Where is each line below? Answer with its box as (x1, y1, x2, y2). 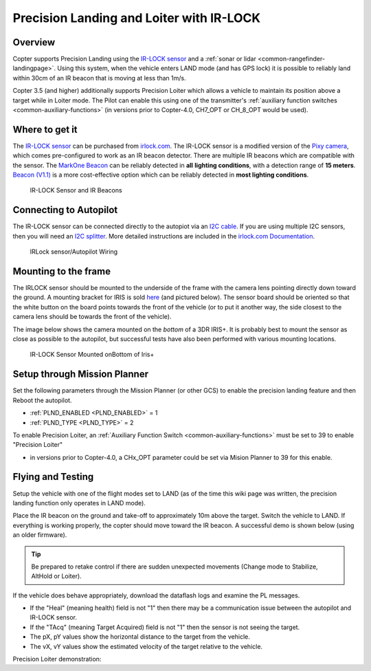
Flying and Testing (12, 471, 94, 483)
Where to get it (12, 124, 78, 135)
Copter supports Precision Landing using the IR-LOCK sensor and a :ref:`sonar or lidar (12, 55, 257, 63)
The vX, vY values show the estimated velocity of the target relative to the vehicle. (30, 642, 263, 650)
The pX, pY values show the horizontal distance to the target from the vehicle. (30, 632, 250, 641)
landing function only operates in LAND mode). (12, 498, 146, 507)
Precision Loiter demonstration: (12, 655, 102, 663)
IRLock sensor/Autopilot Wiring (30, 247, 118, 256)
